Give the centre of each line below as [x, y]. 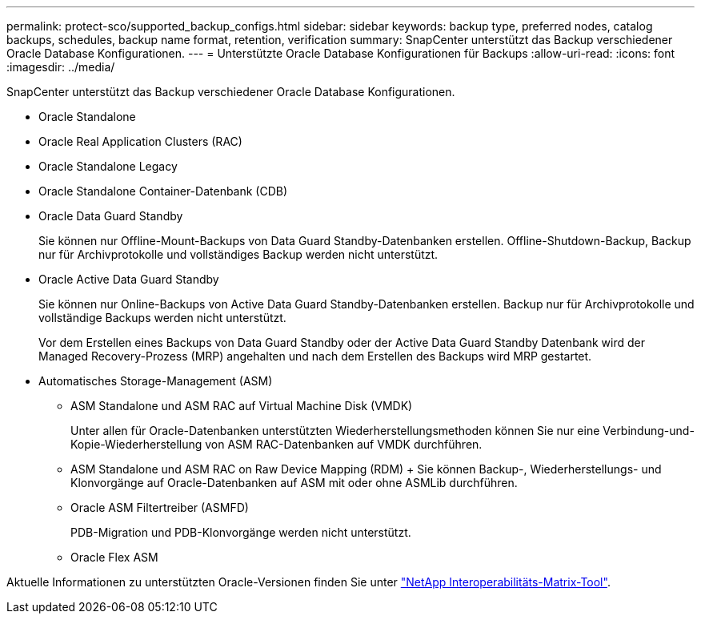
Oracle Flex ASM [114, 557]
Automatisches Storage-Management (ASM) [156, 381]
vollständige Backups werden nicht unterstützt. [162, 318]
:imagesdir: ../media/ [61, 67]
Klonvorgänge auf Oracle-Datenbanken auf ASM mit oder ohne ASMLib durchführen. [294, 483]
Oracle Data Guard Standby [111, 216]
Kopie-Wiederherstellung [136, 444]
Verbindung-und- [649, 431]
